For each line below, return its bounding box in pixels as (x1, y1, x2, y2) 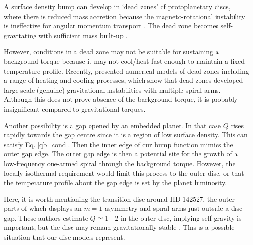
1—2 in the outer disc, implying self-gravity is (105, 212, 242, 223)
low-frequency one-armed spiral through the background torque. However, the (4, 158, 235, 168)
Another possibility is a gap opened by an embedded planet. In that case (4, 120, 221, 130)
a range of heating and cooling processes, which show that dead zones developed (4, 75, 243, 85)
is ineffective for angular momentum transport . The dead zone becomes (4, 20, 218, 31)
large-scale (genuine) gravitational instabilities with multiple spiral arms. (4, 84, 221, 94)
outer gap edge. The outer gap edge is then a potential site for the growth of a (4, 149, 238, 159)
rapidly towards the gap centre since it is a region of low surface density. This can (4, 130, 248, 140)
